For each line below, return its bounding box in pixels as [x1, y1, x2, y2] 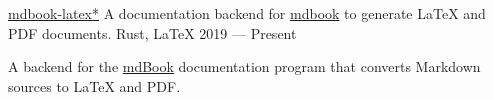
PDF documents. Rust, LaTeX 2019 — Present [8, 22, 297, 43]
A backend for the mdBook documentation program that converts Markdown [8, 56, 481, 77]
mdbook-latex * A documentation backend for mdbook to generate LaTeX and [8, 3, 486, 23]
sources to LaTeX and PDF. [8, 75, 181, 96]
